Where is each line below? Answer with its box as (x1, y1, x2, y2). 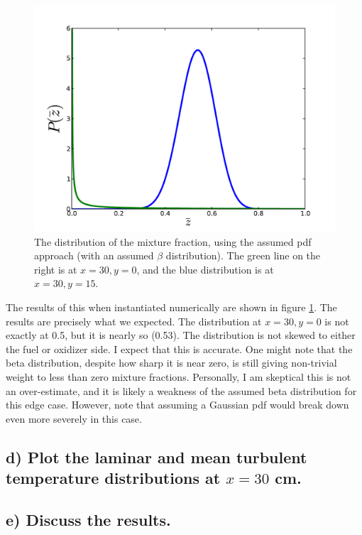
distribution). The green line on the (165, 248, 321, 263)
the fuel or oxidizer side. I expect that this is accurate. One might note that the (6, 341, 353, 356)
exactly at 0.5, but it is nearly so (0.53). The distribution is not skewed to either (6, 328, 356, 342)
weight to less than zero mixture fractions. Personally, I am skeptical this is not (6, 369, 351, 384)
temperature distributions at (6, 467, 221, 489)
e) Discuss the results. (6, 508, 171, 530)
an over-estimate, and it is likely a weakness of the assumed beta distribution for (6, 383, 357, 398)
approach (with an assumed (34, 248, 154, 263)
